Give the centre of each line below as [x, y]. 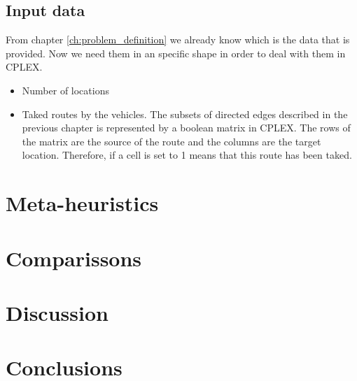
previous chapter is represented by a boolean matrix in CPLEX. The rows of [186, 128]
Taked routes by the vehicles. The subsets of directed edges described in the [185, 114]
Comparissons [74, 258]
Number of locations [65, 90]
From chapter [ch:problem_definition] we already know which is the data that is [178, 39]
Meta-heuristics [82, 203]
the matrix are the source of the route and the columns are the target [171, 141]
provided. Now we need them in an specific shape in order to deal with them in [176, 53]
